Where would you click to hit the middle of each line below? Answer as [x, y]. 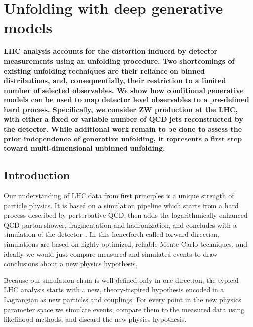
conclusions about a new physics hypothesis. [71, 263]
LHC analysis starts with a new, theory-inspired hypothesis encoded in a [114, 290]
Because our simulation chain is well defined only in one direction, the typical [121, 280]
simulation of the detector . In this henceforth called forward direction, [112, 234]
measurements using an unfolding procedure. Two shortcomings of [119, 61]
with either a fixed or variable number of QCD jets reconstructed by [124, 119]
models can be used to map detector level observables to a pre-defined [126, 100]
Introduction [37, 175]
